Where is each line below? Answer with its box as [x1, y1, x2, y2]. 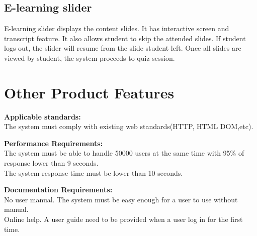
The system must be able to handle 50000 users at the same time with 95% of [4, 148, 244, 158]
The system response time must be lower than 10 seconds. [4, 167, 183, 178]
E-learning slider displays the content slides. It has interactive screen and [4, 23, 229, 34]
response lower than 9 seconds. [4, 158, 99, 168]
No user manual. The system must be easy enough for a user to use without [4, 194, 238, 204]
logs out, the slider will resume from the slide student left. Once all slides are [4, 43, 241, 53]
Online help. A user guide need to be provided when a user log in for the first [4, 214, 243, 224]
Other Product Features [4, 82, 175, 102]
